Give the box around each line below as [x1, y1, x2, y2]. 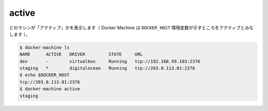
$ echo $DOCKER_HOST [19, 72, 69, 78]
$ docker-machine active [19, 86, 80, 92]
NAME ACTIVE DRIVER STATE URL [19, 52, 143, 57]
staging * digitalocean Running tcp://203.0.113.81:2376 [19, 66, 196, 71]
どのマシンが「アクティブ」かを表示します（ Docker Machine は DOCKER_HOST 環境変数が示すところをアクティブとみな [9, 25, 254, 31]
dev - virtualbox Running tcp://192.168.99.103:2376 [19, 58, 201, 64]
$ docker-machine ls [19, 44, 69, 50]
